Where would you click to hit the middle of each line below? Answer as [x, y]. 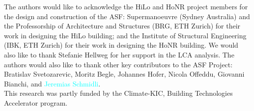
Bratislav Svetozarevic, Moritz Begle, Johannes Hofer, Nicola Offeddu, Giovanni [124, 74]
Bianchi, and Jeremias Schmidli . [52, 83]
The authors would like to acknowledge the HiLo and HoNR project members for [126, 6]
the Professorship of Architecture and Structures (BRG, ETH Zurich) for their [122, 26]
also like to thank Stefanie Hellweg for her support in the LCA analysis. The [119, 54]
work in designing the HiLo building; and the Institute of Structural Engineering [125, 35]
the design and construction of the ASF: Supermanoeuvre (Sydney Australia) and [127, 16]
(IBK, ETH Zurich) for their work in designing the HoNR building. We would [121, 45]
